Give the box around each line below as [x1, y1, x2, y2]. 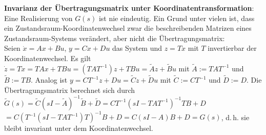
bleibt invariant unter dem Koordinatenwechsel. [4, 123, 153, 133]
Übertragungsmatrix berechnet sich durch [4, 84, 135, 95]
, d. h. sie [221, 111, 250, 122]
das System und [112, 43, 162, 53]
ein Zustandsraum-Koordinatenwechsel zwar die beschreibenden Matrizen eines [4, 23, 252, 33]
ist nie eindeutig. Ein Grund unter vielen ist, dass [98, 12, 255, 23]
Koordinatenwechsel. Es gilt [4, 52, 91, 63]
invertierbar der [208, 43, 257, 53]
